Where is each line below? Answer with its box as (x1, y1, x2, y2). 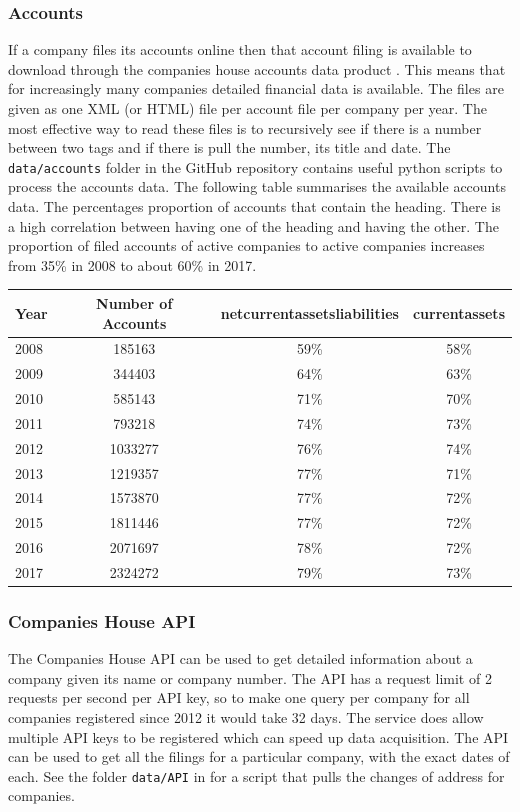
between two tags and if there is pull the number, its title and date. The (8, 137, 451, 158)
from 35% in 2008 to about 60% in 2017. (8, 254, 257, 275)
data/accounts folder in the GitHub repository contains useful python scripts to (8, 156, 503, 177)
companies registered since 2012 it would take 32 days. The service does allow (8, 707, 484, 728)
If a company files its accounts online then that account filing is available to (8, 39, 472, 60)
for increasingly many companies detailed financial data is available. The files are (8, 78, 504, 99)
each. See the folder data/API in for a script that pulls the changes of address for (8, 765, 505, 786)
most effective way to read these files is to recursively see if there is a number (8, 117, 482, 138)
